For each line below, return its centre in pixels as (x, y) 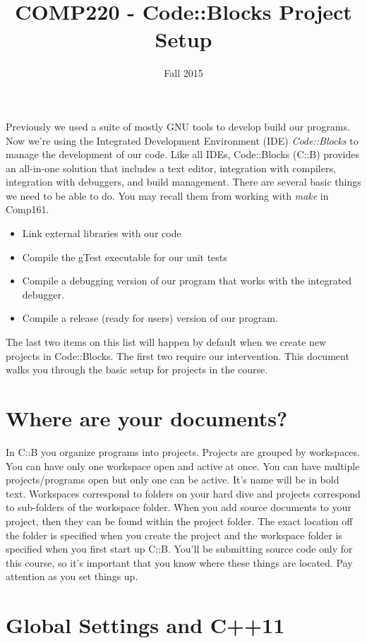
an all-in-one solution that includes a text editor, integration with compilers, (171, 168)
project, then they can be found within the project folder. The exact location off (179, 521)
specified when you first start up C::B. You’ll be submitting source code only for (179, 549)
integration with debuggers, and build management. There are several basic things (183, 182)
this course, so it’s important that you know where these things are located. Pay (179, 562)
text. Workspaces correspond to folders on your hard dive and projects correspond (183, 493)
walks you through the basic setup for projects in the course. (137, 369)
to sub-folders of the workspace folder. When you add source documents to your (179, 507)
